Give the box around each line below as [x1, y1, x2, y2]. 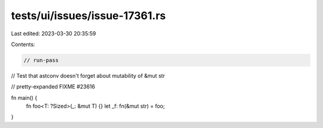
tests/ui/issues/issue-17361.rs [11, 9, 166, 22]
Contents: [11, 41, 35, 48]
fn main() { [11, 94, 38, 101]
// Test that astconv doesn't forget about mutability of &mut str [11, 72, 166, 79]
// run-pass [23, 57, 59, 63]
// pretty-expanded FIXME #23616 [11, 83, 96, 90]
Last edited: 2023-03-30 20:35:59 [11, 30, 96, 37]
